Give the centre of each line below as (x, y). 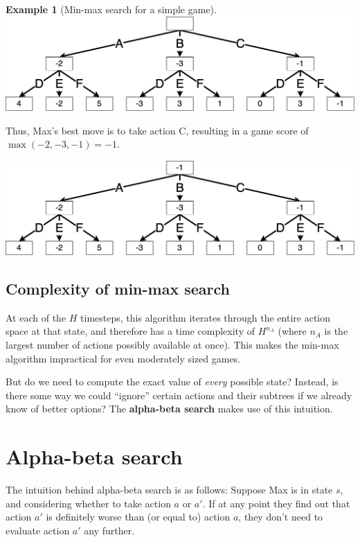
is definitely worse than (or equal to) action (138, 517)
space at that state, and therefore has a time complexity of (130, 331)
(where (292, 331)
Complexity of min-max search (118, 289)
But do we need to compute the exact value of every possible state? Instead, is (172, 382)
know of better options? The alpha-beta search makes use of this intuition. (169, 409)
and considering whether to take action (88, 503)
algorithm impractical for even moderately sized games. (123, 358)
